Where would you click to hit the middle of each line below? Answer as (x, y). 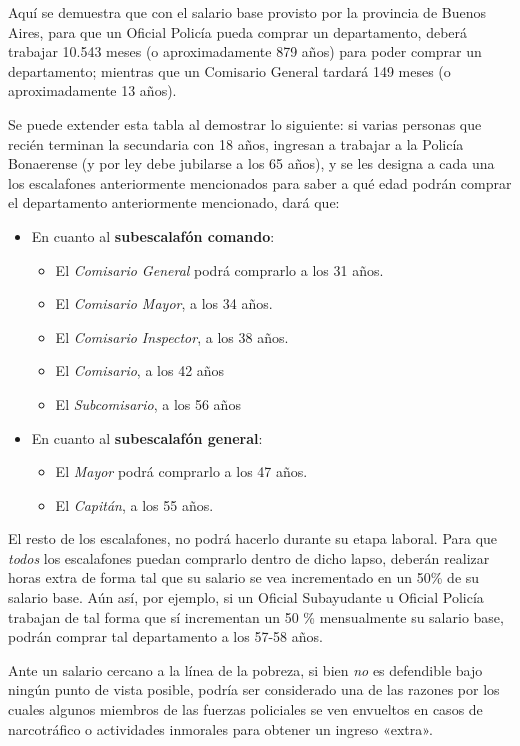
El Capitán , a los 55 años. (134, 504)
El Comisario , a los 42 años (140, 370)
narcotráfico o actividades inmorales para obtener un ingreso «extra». (220, 728)
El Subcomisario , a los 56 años (148, 403)
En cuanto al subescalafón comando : (153, 235)
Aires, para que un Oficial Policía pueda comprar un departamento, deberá (238, 31)
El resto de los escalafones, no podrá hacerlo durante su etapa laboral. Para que (253, 538)
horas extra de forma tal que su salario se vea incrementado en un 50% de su (244, 577)
